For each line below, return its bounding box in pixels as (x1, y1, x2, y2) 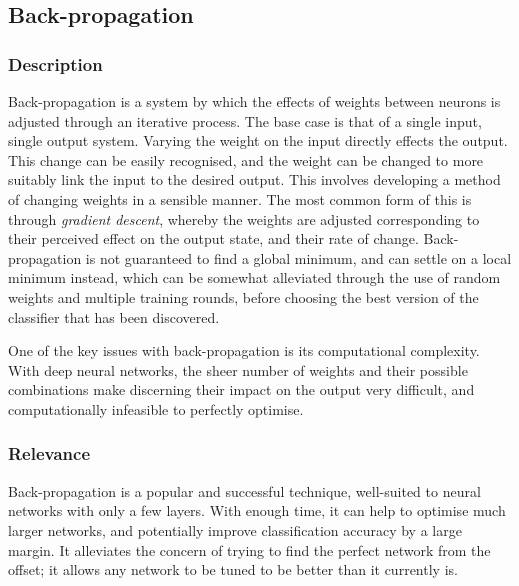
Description (8, 51, 103, 76)
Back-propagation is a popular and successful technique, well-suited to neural (8, 480, 481, 501)
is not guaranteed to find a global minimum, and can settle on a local (85, 247, 512, 268)
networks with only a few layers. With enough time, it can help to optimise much (8, 500, 506, 521)
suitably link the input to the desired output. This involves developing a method (8, 169, 501, 190)
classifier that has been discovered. (8, 306, 220, 327)
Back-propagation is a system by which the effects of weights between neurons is (8, 91, 501, 111)
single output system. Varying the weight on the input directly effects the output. (8, 130, 508, 151)
